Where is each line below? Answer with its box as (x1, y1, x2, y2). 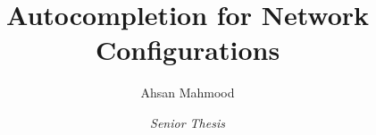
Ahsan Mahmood (140, 83, 235, 102)
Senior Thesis (150, 113, 225, 131)
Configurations (95, 31, 280, 68)
